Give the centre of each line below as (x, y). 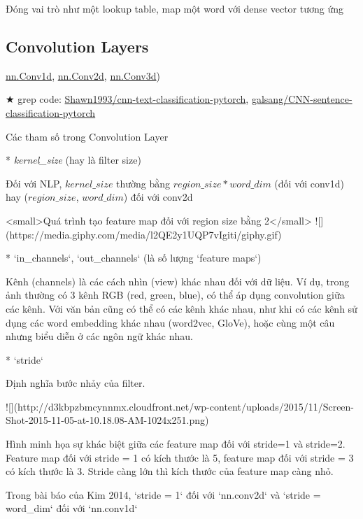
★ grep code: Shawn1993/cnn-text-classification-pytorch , (127, 99)
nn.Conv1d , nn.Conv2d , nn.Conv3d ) (83, 75)
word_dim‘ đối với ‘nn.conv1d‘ (72, 508)
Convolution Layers (77, 46)
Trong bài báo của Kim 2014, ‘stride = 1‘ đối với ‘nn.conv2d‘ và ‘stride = (163, 494)
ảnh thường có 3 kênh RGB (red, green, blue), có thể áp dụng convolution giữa (175, 295)
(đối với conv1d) (309, 183)
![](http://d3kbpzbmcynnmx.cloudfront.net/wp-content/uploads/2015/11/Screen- (180, 406)
